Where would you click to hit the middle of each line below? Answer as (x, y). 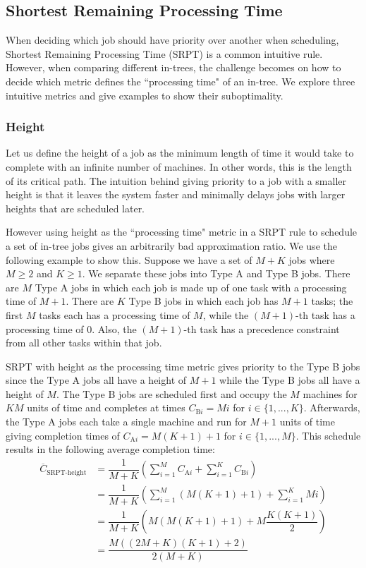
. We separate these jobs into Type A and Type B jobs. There (216, 273)
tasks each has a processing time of (115, 314)
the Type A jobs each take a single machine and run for (126, 422)
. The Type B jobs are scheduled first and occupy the (171, 393)
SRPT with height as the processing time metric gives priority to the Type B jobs (183, 366)
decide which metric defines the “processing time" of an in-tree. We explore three (181, 81)
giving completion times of (63, 435)
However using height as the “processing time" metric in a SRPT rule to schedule (182, 232)
